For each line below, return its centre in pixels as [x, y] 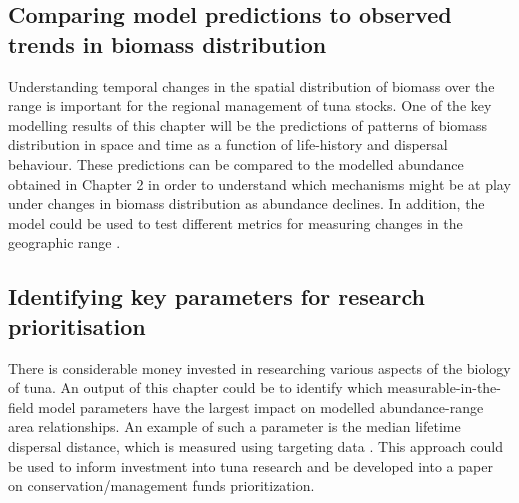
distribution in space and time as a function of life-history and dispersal [228, 144]
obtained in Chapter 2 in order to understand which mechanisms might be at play [259, 183]
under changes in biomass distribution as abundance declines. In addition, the [246, 203]
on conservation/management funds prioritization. [161, 485]
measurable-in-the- [444, 387]
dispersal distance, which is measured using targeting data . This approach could [255, 445]
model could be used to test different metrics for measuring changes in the [235, 222]
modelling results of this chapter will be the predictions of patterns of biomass [248, 124]
